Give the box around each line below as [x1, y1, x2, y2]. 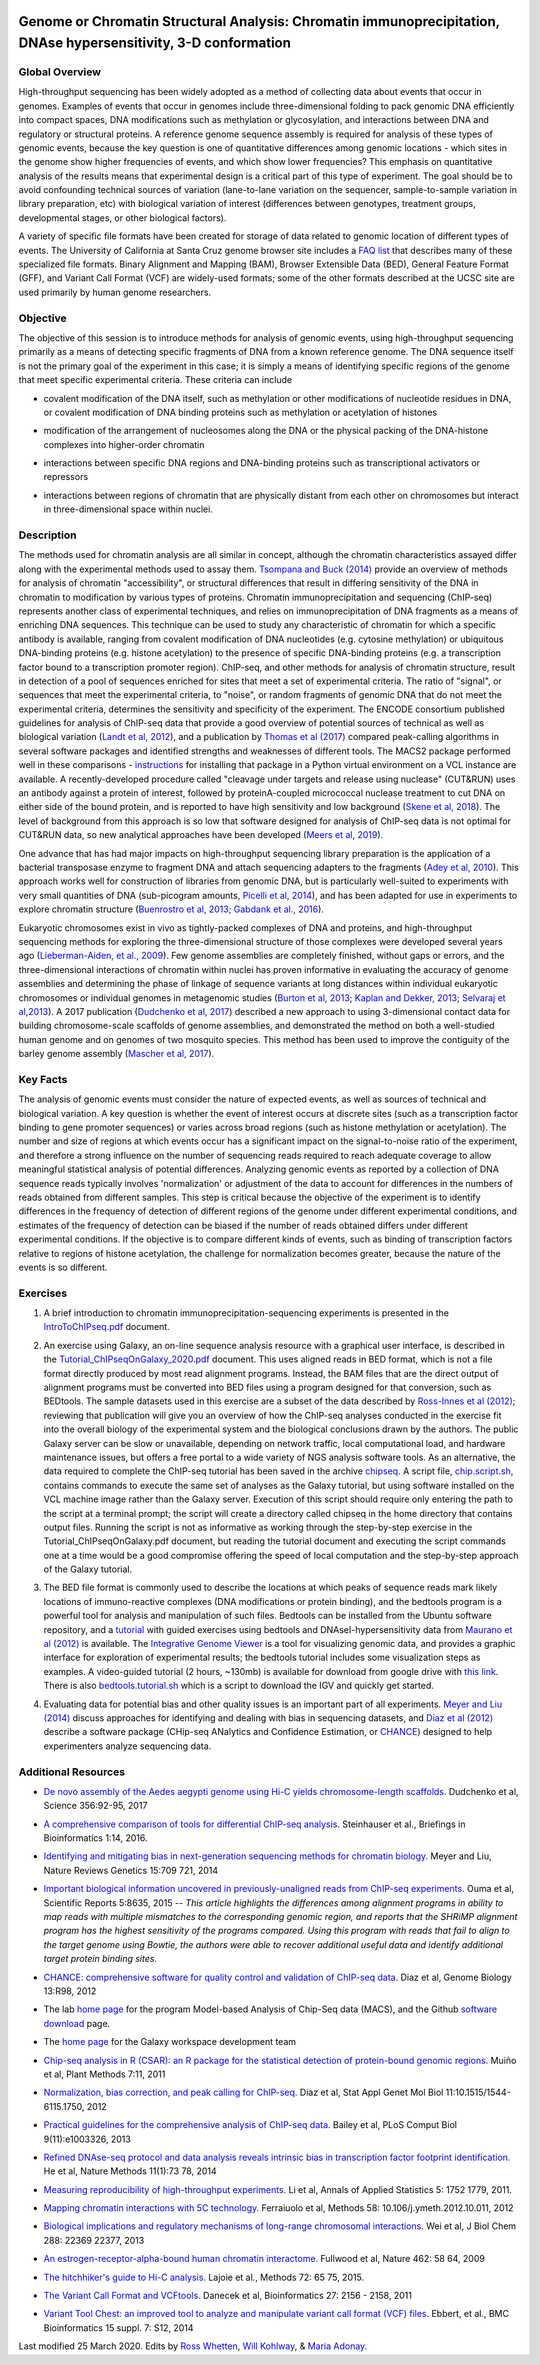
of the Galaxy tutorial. [43, 1563, 133, 1575]
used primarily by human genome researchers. [18, 286, 212, 298]
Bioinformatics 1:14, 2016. [43, 1832, 148, 1844]
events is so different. [18, 1261, 108, 1273]
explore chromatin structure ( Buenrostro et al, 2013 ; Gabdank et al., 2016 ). [18, 903, 325, 915]
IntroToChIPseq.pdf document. [43, 1321, 170, 1333]
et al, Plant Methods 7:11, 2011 [43, 2068, 166, 2080]
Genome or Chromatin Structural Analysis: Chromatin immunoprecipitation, [18, 13, 500, 30]
